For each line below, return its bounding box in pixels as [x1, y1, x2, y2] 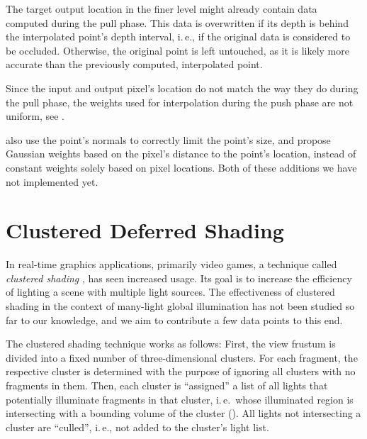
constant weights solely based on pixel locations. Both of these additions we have [6, 160, 357, 174]
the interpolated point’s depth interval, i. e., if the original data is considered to [6, 29, 351, 44]
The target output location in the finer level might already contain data [6, 1, 317, 16]
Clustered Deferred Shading [6, 216, 284, 245]
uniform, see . [6, 109, 64, 123]
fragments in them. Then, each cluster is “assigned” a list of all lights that [6, 378, 328, 392]
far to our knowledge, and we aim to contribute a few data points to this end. [6, 312, 343, 327]
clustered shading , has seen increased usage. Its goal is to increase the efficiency [6, 270, 352, 285]
